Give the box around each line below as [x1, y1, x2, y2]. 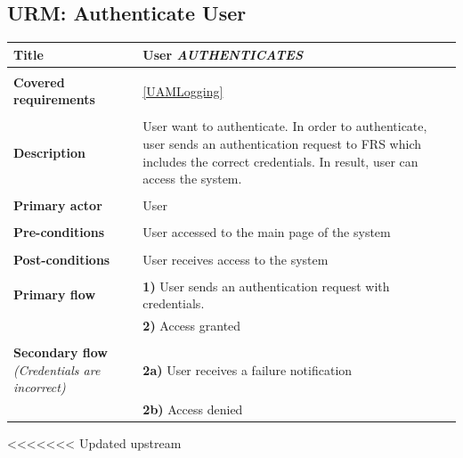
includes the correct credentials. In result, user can [142, 151, 418, 170]
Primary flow [13, 285, 96, 304]
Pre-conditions [13, 223, 105, 241]
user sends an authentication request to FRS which [142, 135, 421, 153]
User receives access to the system [142, 249, 329, 268]
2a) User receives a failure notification [142, 360, 353, 379]
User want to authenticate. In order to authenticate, [142, 117, 427, 135]
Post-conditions [13, 249, 110, 268]
